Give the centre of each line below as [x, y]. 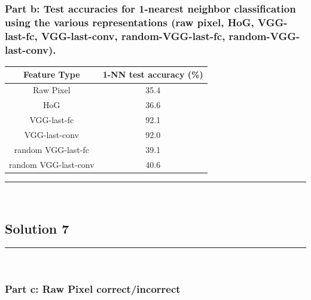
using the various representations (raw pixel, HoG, [129, 22]
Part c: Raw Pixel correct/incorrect [93, 288]
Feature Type [52, 74]
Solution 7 [37, 228]
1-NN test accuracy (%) [153, 74]
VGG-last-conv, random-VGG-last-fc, [133, 36]
